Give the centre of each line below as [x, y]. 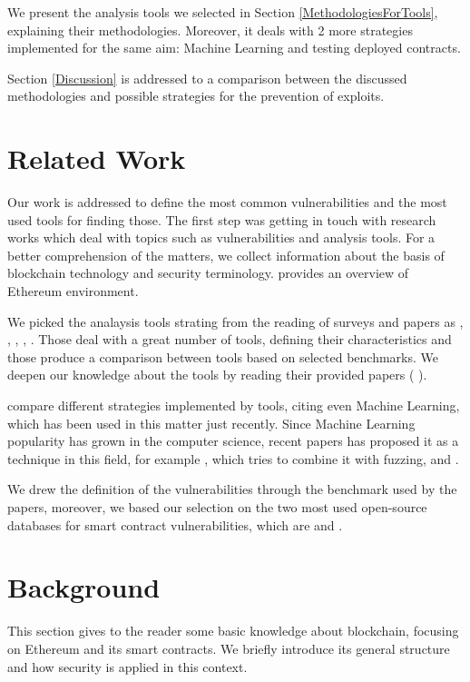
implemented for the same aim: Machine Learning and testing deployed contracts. [234, 48]
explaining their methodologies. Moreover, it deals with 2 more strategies [210, 30]
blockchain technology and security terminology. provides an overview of [208, 273]
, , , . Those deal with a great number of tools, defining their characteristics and [230, 339]
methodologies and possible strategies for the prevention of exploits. [196, 96]
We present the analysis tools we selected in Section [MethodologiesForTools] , [223, 12]
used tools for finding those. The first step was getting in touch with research [222, 219]
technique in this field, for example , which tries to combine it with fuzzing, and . [233, 458]
